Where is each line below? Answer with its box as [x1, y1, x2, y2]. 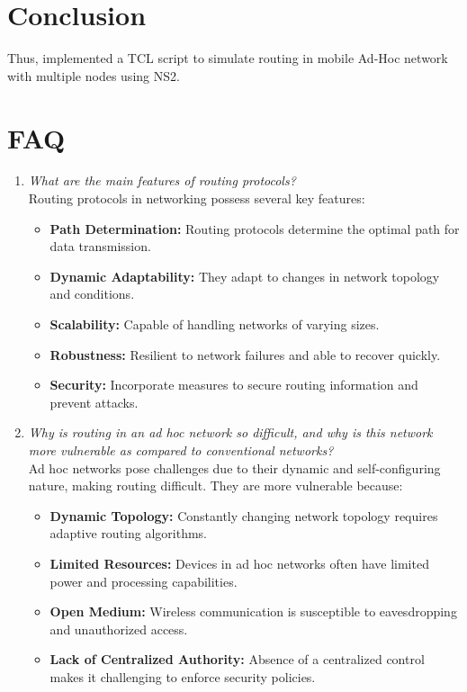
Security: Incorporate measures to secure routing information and [49, 375, 418, 394]
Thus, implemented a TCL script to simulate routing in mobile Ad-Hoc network [7, 49, 448, 67]
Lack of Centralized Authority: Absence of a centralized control [49, 650, 425, 669]
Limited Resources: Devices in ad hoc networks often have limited [49, 553, 429, 572]
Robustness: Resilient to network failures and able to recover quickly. [49, 345, 441, 364]
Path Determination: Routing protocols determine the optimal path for [49, 219, 460, 238]
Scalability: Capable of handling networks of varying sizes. [49, 315, 380, 333]
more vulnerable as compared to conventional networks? [28, 440, 334, 459]
